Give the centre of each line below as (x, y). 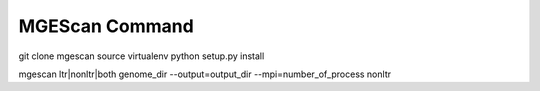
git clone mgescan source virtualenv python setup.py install (141, 56)
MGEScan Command (106, 26)
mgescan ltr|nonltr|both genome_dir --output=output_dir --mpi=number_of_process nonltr (205, 74)
